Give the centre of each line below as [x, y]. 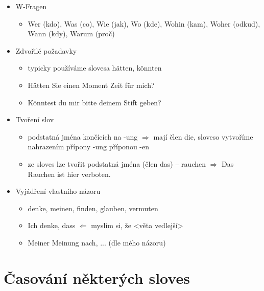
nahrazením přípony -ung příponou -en [88, 147]
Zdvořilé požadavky [46, 50]
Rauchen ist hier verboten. [69, 174]
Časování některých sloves [97, 277]
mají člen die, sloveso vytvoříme [203, 136]
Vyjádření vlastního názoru [58, 191]
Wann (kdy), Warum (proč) [71, 33]
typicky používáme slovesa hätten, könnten [95, 68]
